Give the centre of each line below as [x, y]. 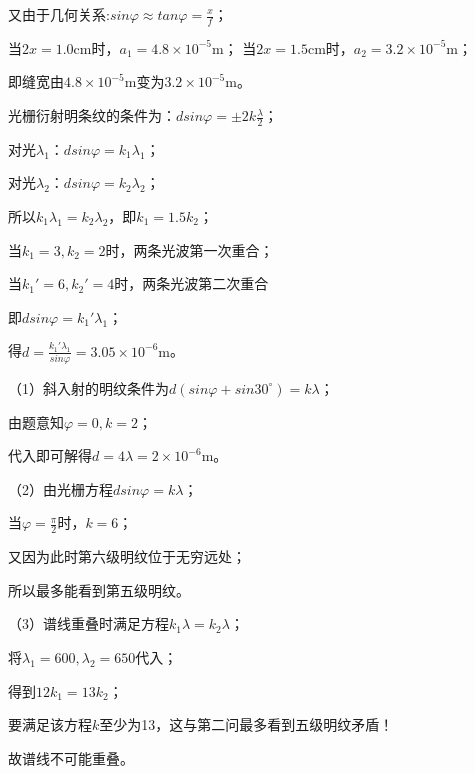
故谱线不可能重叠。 [71, 757]
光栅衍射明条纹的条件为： [92, 115]
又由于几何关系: [59, 14]
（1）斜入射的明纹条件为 [88, 387]
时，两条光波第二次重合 [191, 283]
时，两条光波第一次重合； [189, 249]
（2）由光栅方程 [60, 488]
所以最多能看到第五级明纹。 [99, 589]
